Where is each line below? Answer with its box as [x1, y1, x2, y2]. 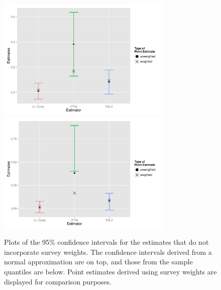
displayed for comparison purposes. [4, 276, 112, 286]
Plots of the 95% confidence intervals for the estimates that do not [4, 237, 209, 247]
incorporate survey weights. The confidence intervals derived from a [4, 246, 212, 257]
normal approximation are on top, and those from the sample [4, 256, 193, 267]
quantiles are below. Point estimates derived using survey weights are [4, 266, 217, 276]
